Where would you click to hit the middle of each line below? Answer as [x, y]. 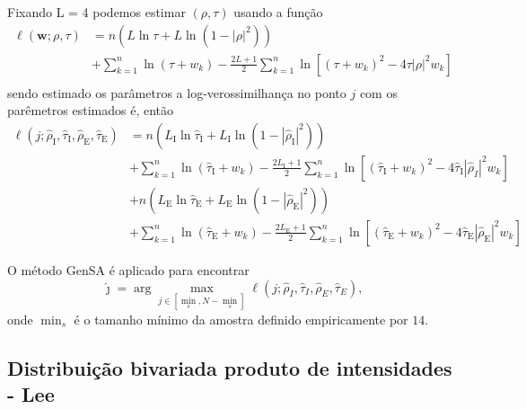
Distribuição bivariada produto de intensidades [230, 367]
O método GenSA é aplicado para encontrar [128, 270]
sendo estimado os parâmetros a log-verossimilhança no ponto [177, 92]
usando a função [278, 12]
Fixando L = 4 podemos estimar [96, 12]
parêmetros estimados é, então [90, 110]
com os [378, 92]
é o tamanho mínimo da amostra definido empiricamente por [241, 319]
